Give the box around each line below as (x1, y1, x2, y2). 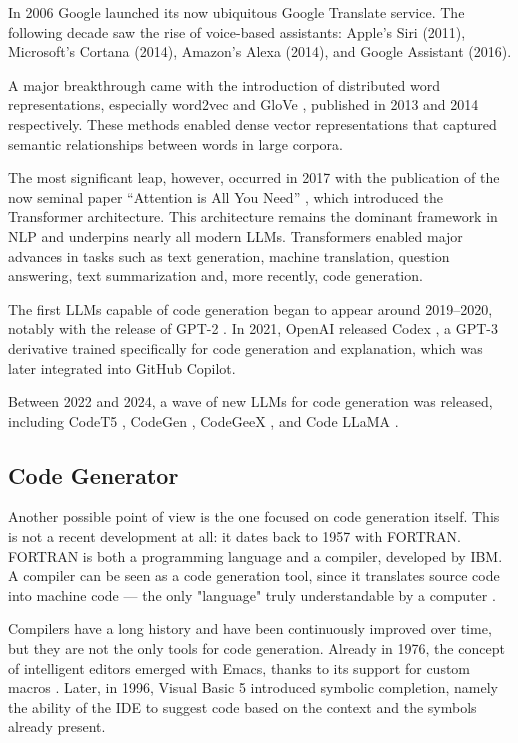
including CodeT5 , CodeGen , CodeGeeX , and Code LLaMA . (8, 410, 399, 431)
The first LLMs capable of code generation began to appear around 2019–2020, (8, 298, 493, 319)
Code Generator (8, 459, 179, 490)
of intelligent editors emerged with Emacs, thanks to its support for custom (8, 657, 471, 678)
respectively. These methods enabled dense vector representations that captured (8, 113, 497, 134)
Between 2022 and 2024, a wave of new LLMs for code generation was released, (8, 391, 493, 412)
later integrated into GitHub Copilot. (8, 357, 236, 378)
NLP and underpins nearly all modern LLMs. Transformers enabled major (8, 225, 463, 246)
